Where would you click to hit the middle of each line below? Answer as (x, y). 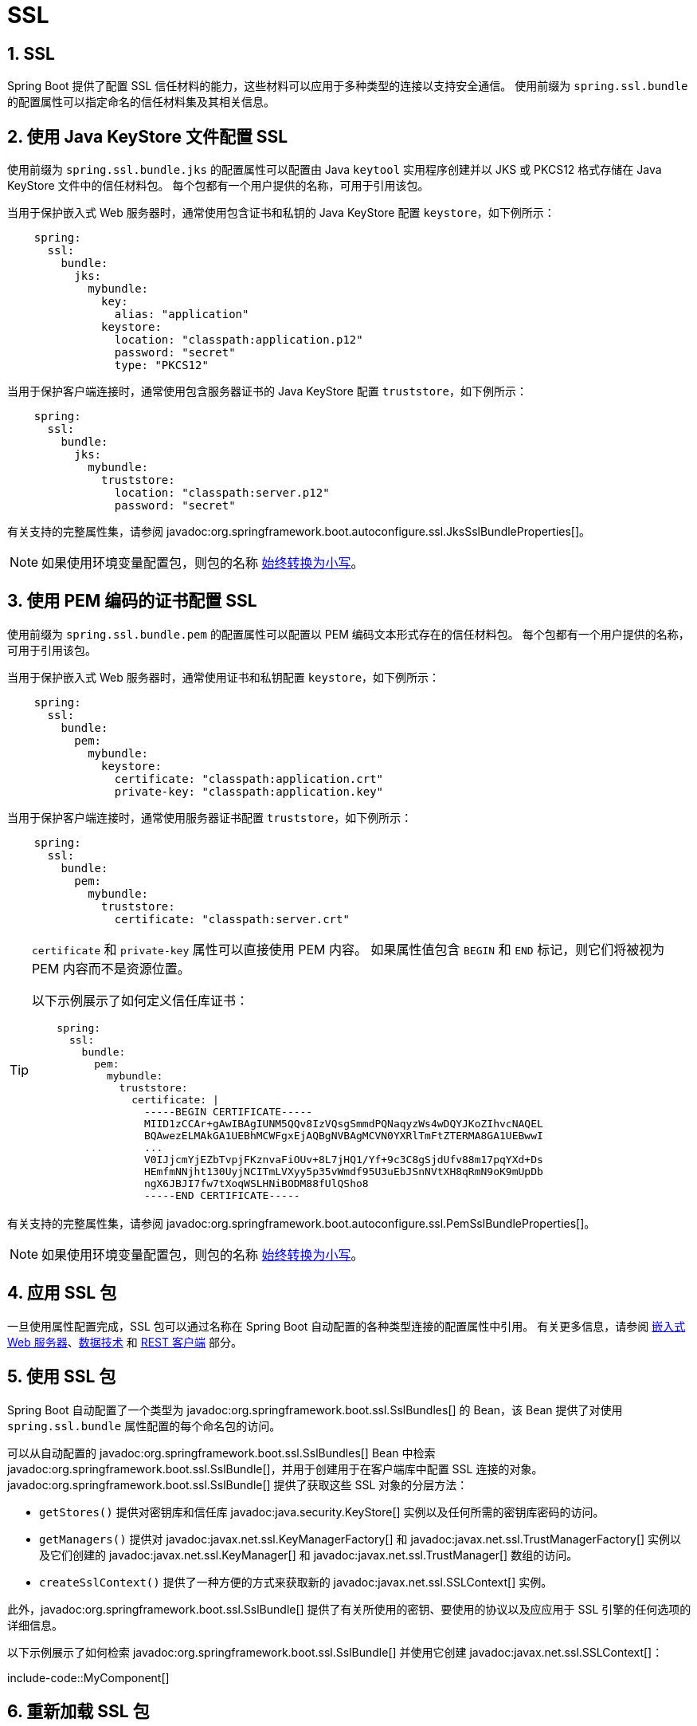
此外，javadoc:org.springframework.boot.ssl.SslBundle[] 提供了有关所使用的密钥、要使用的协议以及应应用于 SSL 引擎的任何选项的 (349, 1609)
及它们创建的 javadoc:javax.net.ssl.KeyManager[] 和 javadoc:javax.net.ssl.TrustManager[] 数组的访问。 (309, 1555)
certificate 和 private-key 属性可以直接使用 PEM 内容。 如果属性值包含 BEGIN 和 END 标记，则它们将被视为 (348, 949)
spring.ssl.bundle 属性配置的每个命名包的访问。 (144, 1425)
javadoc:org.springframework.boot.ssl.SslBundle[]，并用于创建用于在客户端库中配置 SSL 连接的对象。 (275, 1468)
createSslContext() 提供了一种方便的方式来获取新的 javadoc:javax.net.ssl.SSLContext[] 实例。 (296, 1582)
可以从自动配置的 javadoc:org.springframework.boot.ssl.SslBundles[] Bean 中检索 (221, 1453)
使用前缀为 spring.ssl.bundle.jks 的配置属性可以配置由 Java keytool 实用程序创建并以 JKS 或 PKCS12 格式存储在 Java (335, 170)
